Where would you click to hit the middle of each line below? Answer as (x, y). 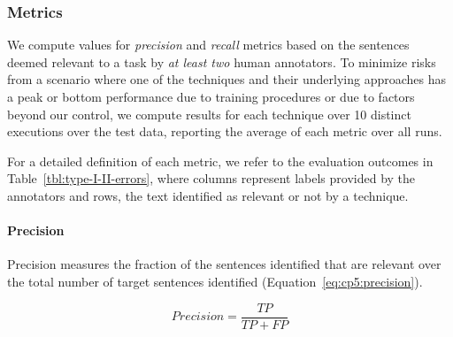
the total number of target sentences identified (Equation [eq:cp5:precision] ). (215, 281)
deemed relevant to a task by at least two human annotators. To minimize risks (222, 61)
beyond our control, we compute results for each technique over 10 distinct (209, 114)
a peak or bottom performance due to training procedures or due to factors (211, 96)
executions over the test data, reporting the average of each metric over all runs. (225, 131)
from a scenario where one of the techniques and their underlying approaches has (226, 79)
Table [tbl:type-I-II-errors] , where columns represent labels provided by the (211, 178)
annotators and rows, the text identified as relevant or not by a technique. (208, 195)
